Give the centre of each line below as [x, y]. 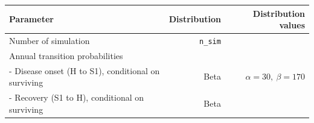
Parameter [31, 19]
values [292, 25]
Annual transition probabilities [66, 55]
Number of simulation [50, 40]
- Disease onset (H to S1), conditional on [85, 70]
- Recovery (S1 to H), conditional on [77, 97]
